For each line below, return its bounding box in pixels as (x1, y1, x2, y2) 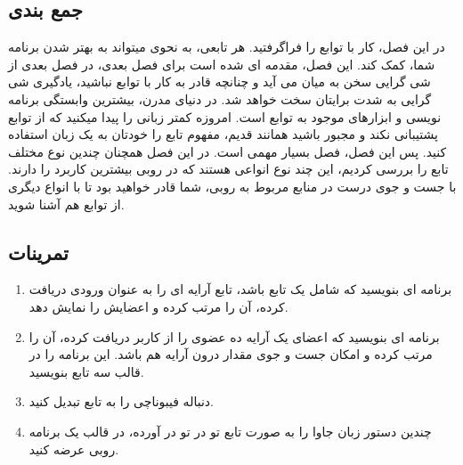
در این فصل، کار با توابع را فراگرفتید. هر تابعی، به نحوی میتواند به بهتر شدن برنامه (8, 37, 445, 56)
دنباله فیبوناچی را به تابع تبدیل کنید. (28, 392, 214, 411)
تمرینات (8, 238, 69, 265)
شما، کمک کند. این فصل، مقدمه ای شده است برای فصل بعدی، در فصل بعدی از (8, 54, 435, 73)
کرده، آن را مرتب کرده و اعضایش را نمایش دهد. (28, 297, 288, 315)
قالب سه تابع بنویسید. (28, 362, 144, 380)
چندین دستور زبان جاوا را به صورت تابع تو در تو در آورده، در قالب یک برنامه (28, 421, 432, 440)
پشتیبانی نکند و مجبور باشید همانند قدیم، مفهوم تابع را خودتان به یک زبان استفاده (8, 125, 438, 143)
